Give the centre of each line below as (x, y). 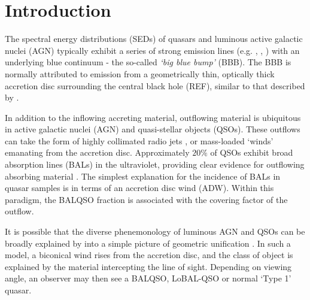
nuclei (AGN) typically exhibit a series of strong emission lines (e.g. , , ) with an (152, 50)
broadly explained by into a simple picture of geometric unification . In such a (148, 243)
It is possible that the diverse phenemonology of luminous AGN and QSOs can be (155, 231)
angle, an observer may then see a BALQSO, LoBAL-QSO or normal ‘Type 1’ (148, 278)
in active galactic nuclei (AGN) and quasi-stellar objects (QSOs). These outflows (153, 129)
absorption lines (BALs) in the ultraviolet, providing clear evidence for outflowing (155, 164)
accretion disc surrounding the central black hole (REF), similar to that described (155, 85)
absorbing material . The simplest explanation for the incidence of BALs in (143, 176)
